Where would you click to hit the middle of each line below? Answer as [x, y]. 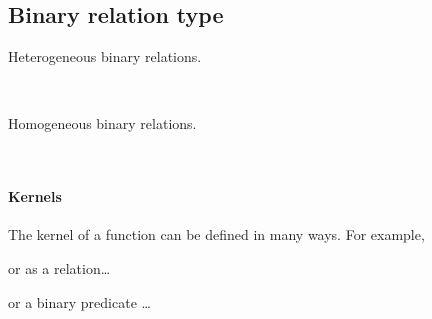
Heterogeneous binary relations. [105, 56]
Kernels [35, 196]
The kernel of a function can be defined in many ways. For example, [216, 234]
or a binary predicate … [79, 301]
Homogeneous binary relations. [102, 123]
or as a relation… [59, 267]
